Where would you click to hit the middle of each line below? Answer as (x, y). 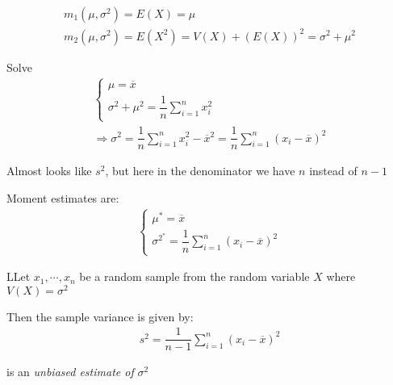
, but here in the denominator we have (200, 171)
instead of (333, 171)
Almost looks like (49, 171)
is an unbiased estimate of (70, 372)
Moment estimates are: (63, 197)
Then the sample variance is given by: (100, 316)
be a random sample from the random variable (194, 276)
